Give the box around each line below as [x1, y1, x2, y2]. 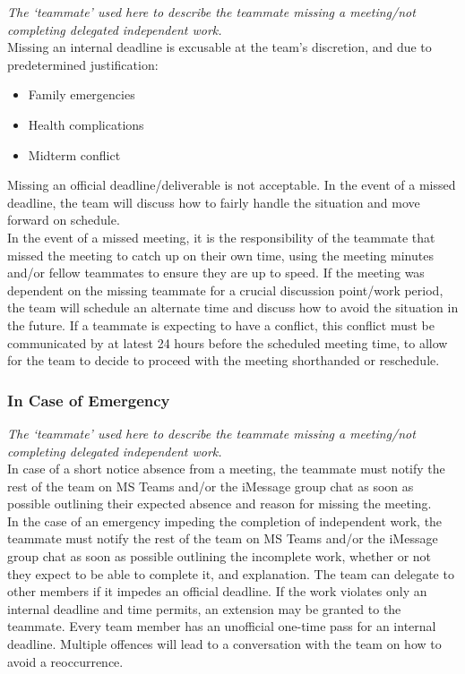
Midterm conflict [28, 145, 121, 164]
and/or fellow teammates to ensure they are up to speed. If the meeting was [7, 263, 425, 282]
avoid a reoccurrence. [7, 652, 124, 670]
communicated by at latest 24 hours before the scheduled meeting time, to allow [7, 333, 448, 352]
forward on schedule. [7, 210, 120, 229]
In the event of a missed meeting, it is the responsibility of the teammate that [7, 227, 435, 246]
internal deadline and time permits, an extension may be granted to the [7, 599, 401, 618]
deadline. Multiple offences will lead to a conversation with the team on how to [7, 635, 442, 653]
